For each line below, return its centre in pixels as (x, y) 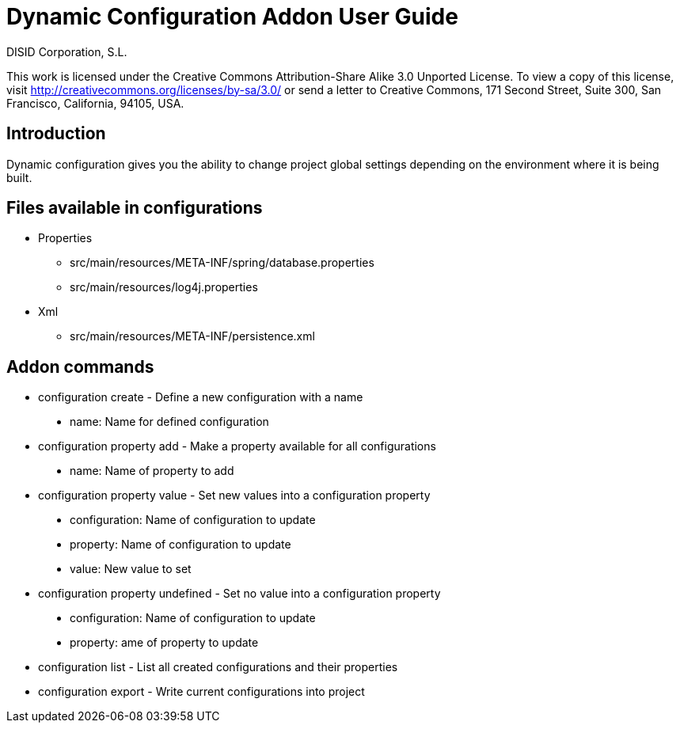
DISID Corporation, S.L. (67, 51)
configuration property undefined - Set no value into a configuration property (239, 594)
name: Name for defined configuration (169, 422)
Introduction (56, 134)
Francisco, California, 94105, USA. (95, 103)
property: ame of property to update (164, 643)
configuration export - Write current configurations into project (201, 692)
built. (19, 177)
